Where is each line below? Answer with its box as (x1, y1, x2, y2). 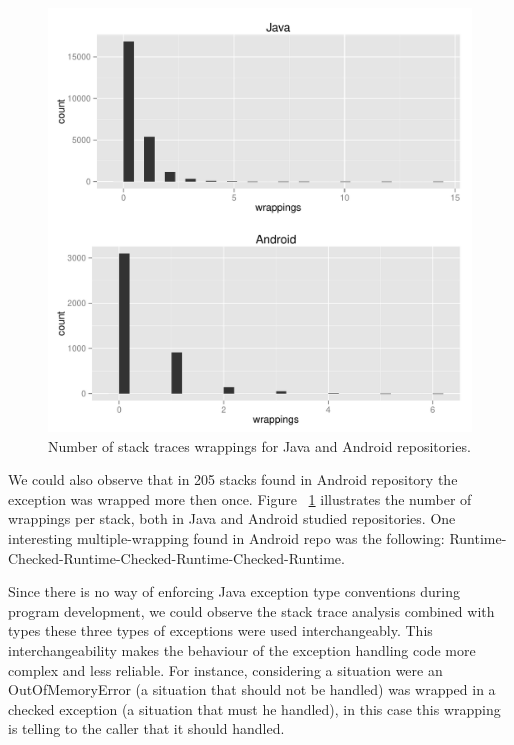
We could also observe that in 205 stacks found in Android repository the (8, 469, 458, 490)
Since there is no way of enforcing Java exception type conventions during (8, 581, 460, 602)
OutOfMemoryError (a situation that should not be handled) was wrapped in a (8, 679, 496, 700)
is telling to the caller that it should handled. (8, 718, 285, 739)
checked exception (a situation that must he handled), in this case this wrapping (8, 698, 501, 719)
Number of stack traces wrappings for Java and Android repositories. (48, 435, 471, 456)
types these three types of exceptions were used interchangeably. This (8, 620, 433, 641)
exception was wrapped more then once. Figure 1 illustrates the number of (8, 488, 472, 509)
